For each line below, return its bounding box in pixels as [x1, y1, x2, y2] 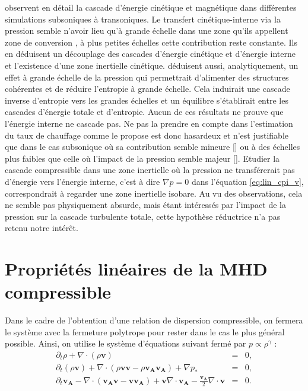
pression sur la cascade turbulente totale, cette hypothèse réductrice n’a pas [5, 210, 281, 222]
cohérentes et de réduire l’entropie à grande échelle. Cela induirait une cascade [5, 82, 290, 95]
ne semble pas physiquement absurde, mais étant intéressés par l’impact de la [5, 198, 286, 211]
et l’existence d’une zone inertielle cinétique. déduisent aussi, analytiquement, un [5, 59, 299, 71]
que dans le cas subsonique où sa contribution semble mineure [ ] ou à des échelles [5, 140, 300, 153]
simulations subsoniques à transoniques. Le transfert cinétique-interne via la [5, 12, 281, 25]
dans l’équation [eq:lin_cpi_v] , [191, 175, 304, 187]
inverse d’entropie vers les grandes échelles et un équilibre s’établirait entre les [5, 94, 288, 106]
